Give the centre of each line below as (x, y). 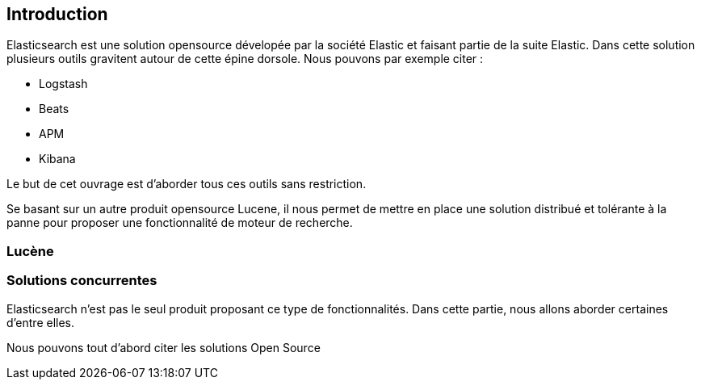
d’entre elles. (41, 322)
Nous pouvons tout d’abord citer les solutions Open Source (164, 347)
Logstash (63, 84)
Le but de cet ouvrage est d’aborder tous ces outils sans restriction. (187, 184)
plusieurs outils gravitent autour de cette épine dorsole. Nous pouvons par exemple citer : (245, 59)
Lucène (30, 251)
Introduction (57, 14)
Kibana (57, 159)
